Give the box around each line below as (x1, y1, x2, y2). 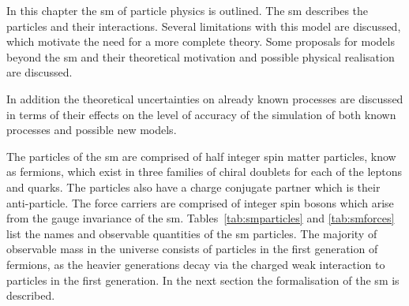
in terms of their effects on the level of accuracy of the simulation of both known (6, 106, 396, 122)
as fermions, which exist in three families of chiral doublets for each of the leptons (6, 163, 403, 180)
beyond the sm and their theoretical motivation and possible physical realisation (6, 48, 395, 65)
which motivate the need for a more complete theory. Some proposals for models (6, 33, 395, 50)
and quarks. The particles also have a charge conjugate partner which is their (6, 178, 381, 195)
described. (6, 287, 55, 304)
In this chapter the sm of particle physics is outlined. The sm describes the (6, 2, 369, 18)
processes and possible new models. (6, 121, 177, 138)
